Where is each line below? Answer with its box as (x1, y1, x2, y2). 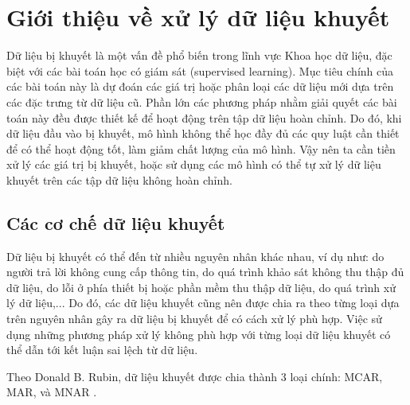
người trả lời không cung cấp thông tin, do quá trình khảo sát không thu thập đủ (6, 263, 404, 280)
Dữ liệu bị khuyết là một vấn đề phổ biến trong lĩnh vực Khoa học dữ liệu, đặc (6, 47, 392, 64)
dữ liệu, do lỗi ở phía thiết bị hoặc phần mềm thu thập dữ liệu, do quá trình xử (6, 278, 396, 295)
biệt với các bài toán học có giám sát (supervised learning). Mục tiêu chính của (6, 62, 394, 79)
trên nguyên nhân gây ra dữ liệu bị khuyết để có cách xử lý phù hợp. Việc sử (6, 310, 382, 327)
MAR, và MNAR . (6, 384, 97, 400)
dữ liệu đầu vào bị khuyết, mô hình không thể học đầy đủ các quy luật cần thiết (6, 125, 400, 142)
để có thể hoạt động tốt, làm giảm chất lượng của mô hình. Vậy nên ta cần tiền (6, 140, 396, 157)
